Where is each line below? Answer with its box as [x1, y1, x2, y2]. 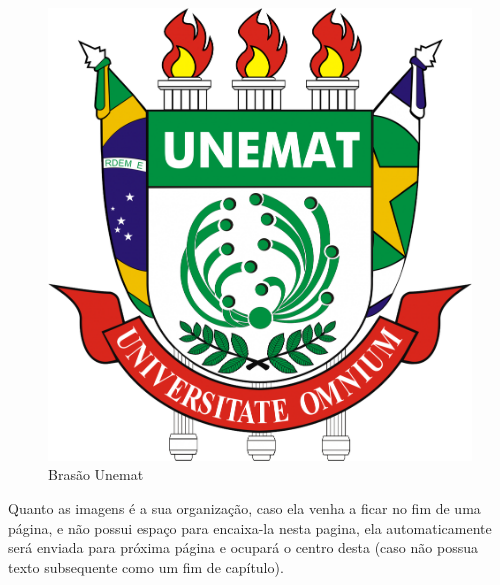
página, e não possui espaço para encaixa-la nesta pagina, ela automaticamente [8, 517, 492, 538]
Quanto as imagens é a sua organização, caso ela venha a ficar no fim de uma [8, 497, 481, 518]
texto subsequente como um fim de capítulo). [8, 556, 284, 577]
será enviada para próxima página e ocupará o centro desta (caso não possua [8, 537, 478, 558]
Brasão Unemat [48, 464, 144, 485]
